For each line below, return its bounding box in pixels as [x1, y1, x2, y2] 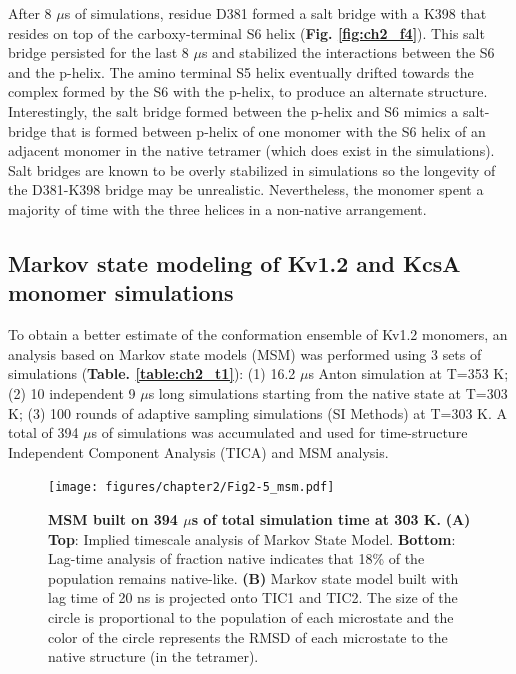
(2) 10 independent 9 [8, 382, 136, 403]
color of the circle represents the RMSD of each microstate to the [48, 626, 448, 647]
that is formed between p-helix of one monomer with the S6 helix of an [50, 120, 486, 141]
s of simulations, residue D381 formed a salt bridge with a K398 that [64, 3, 487, 23]
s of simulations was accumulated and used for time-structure [91, 422, 468, 443]
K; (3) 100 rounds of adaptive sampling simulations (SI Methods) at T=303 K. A [8, 402, 507, 423]
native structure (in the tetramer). [48, 646, 259, 667]
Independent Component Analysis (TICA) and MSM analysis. [8, 441, 389, 462]
